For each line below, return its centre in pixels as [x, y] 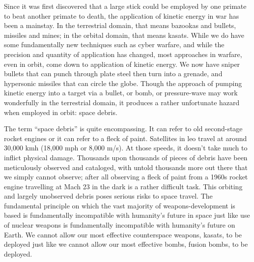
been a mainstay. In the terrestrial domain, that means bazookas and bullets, [120, 25]
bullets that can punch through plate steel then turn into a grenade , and [113, 73]
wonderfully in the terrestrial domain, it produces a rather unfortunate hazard [122, 102]
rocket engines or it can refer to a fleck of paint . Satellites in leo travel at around [126, 138]
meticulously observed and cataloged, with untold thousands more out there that [126, 167]
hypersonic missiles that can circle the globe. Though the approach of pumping [123, 83]
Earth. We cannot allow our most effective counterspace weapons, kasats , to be [123, 234]
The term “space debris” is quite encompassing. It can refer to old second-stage [123, 129]
